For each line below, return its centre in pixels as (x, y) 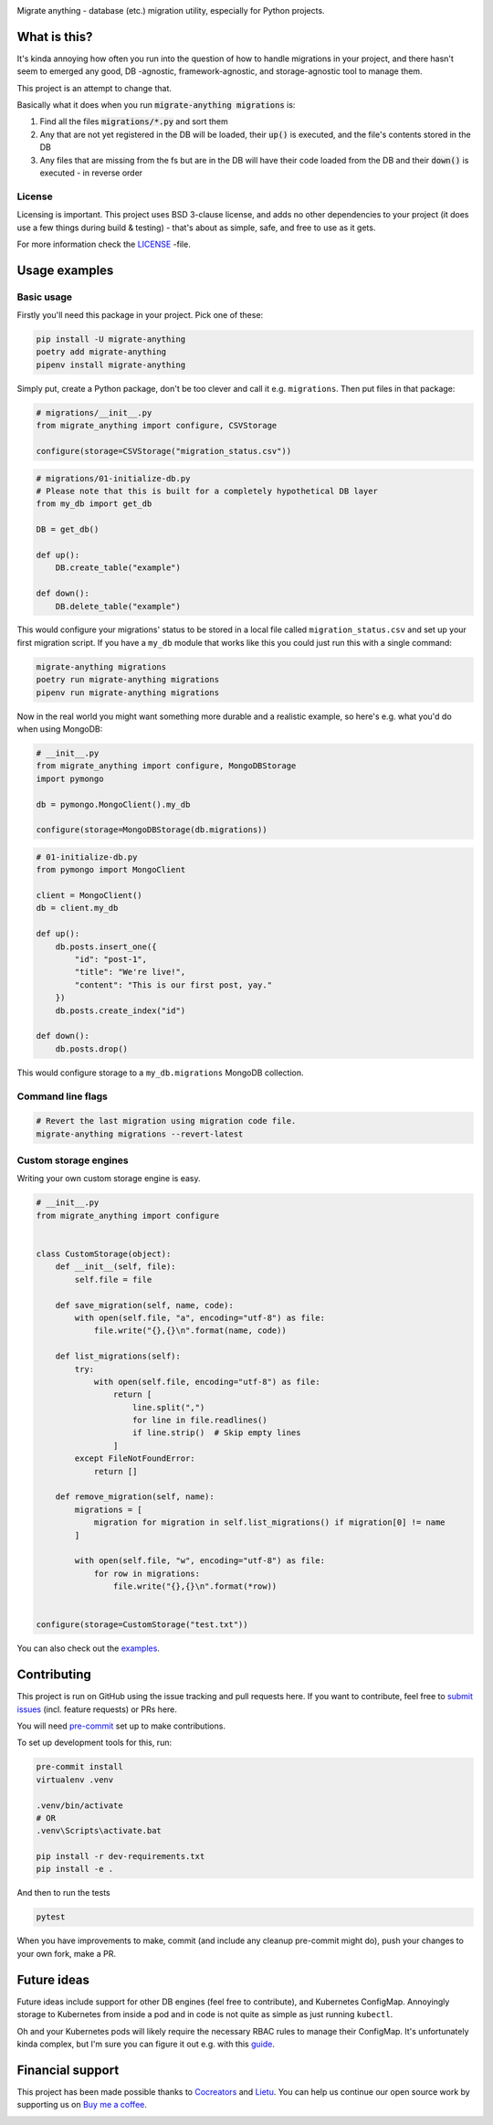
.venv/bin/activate (79, 1805)
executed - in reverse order (91, 173)
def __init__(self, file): (116, 1267)
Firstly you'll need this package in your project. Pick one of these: (140, 315)
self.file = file (113, 1279)
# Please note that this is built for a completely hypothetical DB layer (207, 491)
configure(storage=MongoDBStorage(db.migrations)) (152, 830)
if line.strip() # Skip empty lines (217, 1433)
